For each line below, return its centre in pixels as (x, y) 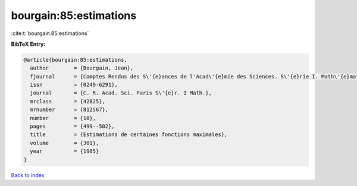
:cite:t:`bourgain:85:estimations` (50, 33)
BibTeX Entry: (28, 44)
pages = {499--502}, (73, 127)
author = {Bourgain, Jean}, (82, 68)
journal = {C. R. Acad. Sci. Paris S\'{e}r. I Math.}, (121, 93)
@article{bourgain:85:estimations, (75, 60)
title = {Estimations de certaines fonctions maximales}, (129, 135)
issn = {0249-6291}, (74, 85)
